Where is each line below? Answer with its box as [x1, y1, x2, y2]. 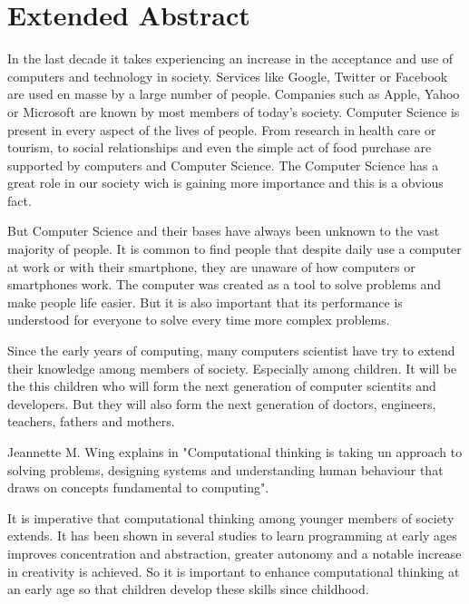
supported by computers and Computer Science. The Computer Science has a [7, 155, 439, 174]
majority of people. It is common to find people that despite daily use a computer [7, 239, 462, 258]
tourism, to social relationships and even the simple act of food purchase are [7, 138, 432, 157]
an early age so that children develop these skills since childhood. [7, 580, 369, 599]
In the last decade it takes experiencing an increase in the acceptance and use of [7, 49, 454, 68]
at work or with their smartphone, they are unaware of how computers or [7, 257, 415, 276]
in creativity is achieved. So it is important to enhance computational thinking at [7, 561, 460, 580]
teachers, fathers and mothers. [7, 412, 175, 431]
